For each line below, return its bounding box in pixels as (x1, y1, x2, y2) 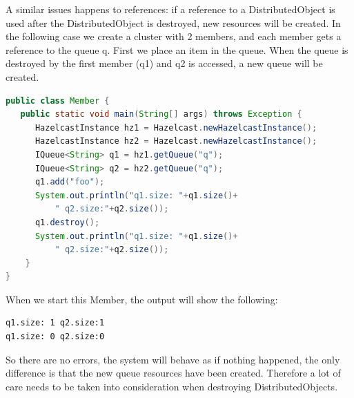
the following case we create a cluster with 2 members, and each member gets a (6, 29, 342, 44)
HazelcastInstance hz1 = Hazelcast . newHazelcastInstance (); (35, 122, 317, 133)
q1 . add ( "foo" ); (35, 177, 105, 187)
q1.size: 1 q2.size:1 (6, 318, 105, 328)
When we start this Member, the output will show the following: (6, 292, 278, 306)
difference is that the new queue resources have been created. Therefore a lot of (6, 366, 341, 380)
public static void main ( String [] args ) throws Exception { (20, 109, 302, 120)
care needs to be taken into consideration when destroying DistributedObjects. (6, 379, 338, 393)
